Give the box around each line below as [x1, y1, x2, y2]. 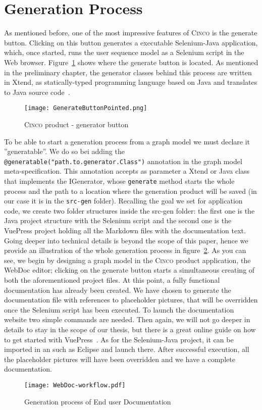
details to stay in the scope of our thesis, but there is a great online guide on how [4, 324, 256, 334]
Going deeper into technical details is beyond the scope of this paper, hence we [4, 235, 248, 245]
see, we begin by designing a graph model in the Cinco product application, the [4, 254, 251, 265]
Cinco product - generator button [24, 119, 129, 129]
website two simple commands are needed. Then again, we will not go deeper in [4, 314, 250, 325]
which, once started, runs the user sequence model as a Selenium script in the [4, 47, 244, 58]
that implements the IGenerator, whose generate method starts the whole [4, 175, 235, 186]
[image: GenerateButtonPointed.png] [24, 105, 147, 112]
